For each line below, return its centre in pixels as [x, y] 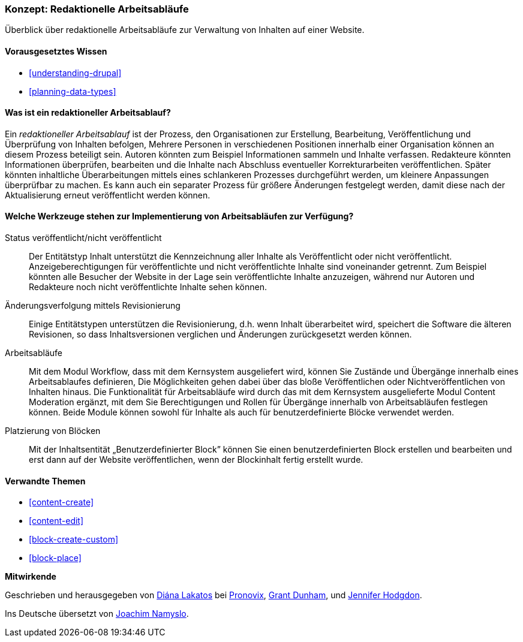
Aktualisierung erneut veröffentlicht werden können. [108, 195]
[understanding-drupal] [75, 73]
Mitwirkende [31, 577]
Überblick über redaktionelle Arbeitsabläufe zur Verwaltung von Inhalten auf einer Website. [185, 30]
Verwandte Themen [45, 481]
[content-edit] [56, 521]
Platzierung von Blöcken [53, 431]
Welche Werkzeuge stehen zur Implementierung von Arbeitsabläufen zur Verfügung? [179, 216]
